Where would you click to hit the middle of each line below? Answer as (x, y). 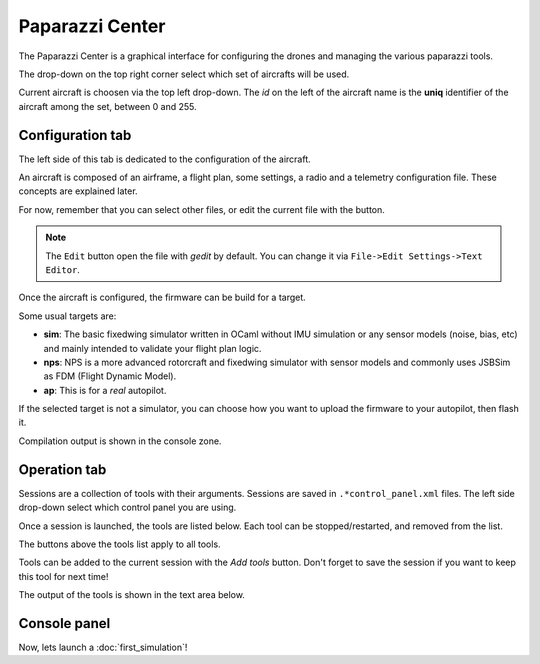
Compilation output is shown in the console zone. (120, 441)
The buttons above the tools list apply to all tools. (119, 544)
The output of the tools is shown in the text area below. (131, 595)
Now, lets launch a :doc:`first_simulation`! (103, 647)
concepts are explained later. (78, 191)
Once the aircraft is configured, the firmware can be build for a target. (162, 297)
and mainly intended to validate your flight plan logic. (152, 348)
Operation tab (62, 469)
